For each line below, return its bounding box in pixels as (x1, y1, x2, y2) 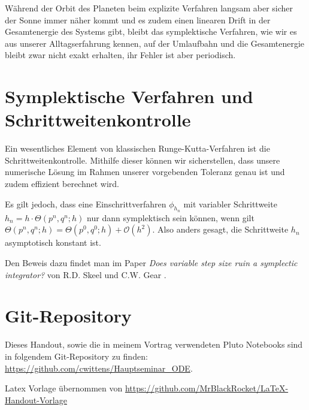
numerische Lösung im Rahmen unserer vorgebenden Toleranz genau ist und (5, 165, 285, 178)
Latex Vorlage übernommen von (5, 382, 123, 394)
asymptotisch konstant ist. (5, 236, 101, 249)
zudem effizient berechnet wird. (5, 177, 120, 190)
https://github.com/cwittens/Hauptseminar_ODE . (5, 361, 193, 374)
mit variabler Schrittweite (183, 197, 277, 210)
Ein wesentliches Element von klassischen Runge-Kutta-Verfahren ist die (5, 142, 270, 155)
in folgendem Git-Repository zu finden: (5, 349, 148, 362)
